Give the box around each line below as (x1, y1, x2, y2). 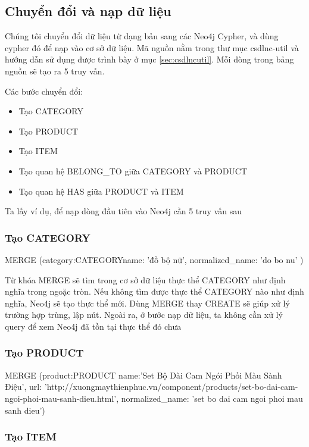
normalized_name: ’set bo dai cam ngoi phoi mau (121, 392, 303, 404)
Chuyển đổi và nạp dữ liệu (5, 2, 171, 20)
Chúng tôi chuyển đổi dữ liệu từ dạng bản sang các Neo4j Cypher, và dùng (5, 30, 279, 42)
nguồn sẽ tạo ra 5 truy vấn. (5, 64, 105, 77)
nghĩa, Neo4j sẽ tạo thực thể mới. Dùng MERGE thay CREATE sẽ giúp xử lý (5, 296, 290, 309)
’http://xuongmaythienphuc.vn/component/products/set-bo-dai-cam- (44, 380, 298, 393)
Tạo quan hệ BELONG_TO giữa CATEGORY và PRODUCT (18, 164, 248, 177)
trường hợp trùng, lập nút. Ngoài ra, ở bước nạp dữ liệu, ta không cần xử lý (5, 308, 283, 321)
